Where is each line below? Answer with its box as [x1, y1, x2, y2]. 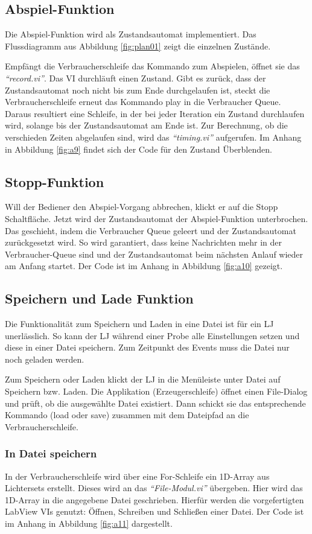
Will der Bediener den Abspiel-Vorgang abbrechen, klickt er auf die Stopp [5, 200, 278, 213]
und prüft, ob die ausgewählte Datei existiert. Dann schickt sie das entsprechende [5, 396, 306, 409]
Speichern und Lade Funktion [5, 289, 194, 308]
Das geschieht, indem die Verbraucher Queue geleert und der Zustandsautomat [5, 224, 296, 237]
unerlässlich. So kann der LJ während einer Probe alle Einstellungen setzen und [5, 329, 300, 342]
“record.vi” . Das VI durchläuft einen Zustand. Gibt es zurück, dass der [5, 71, 266, 84]
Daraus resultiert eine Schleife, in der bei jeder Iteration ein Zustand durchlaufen [5, 107, 305, 119]
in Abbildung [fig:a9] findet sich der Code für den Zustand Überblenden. [5, 142, 272, 155]
